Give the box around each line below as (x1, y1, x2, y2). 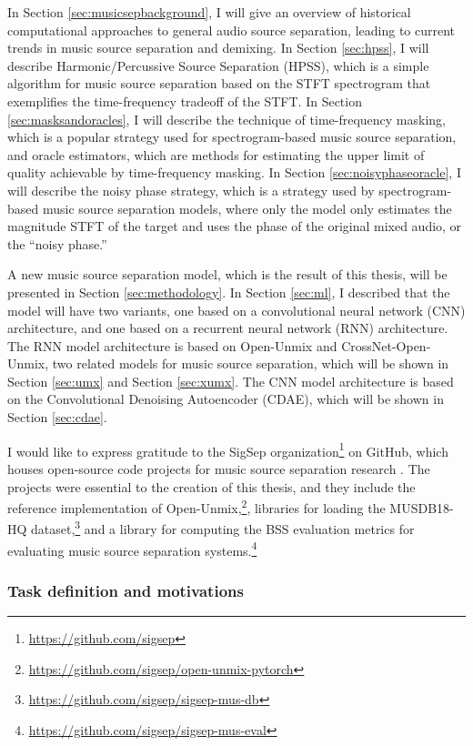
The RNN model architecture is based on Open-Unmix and (7, 336, 337, 355)
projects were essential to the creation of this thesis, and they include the (7, 477, 416, 496)
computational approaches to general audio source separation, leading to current (7, 20, 456, 39)
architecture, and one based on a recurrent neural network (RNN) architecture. (7, 318, 448, 338)
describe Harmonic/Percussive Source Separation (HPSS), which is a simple (7, 55, 429, 75)
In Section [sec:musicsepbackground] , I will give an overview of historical (7, 3, 411, 21)
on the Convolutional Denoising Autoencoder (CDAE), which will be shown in (7, 389, 444, 408)
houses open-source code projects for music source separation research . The (7, 459, 430, 478)
